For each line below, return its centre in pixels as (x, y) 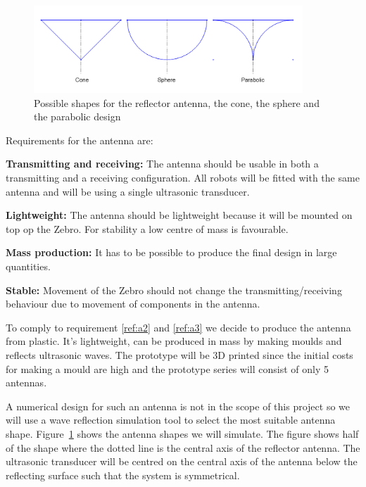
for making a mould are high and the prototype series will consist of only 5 (167, 368)
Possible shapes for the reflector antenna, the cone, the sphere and (177, 102)
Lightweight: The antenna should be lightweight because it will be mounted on (179, 215)
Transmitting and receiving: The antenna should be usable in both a (162, 164)
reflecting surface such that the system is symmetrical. (123, 475)
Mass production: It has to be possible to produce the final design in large (171, 252)
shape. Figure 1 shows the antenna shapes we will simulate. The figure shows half (182, 433)
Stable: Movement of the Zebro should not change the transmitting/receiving (174, 290)
